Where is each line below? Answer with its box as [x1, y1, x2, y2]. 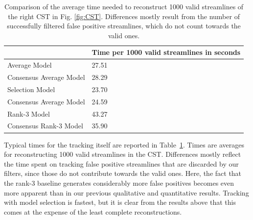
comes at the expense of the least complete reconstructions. [4, 206, 182, 217]
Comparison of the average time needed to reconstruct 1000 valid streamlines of [4, 1, 244, 11]
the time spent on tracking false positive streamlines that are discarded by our [4, 158, 239, 169]
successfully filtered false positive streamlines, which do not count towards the [7, 21, 241, 31]
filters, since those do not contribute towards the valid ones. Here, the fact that [4, 168, 242, 178]
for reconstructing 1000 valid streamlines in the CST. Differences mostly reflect [4, 149, 241, 159]
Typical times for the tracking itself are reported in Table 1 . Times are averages [4, 139, 244, 149]
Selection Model [7, 84, 55, 94]
